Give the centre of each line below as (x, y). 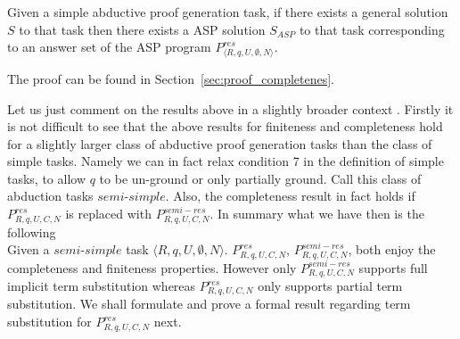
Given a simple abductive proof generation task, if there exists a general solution (228, 12)
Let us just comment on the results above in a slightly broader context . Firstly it (230, 108)
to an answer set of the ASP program (109, 47)
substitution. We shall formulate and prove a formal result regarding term (209, 304)
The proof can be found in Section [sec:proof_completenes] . (171, 78)
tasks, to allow (47, 178)
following (32, 232)
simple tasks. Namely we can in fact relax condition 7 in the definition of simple (226, 161)
